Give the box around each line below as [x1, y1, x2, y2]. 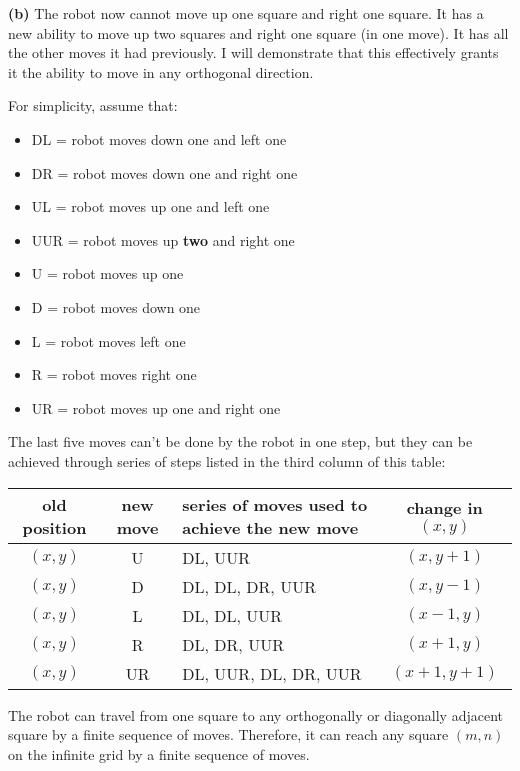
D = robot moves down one [31, 296, 201, 317]
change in [406, 496, 483, 519]
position [22, 515, 87, 539]
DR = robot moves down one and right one [31, 162, 298, 183]
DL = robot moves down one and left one [31, 128, 287, 149]
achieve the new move [182, 515, 359, 539]
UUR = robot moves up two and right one [31, 229, 295, 250]
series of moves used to [182, 492, 368, 516]
